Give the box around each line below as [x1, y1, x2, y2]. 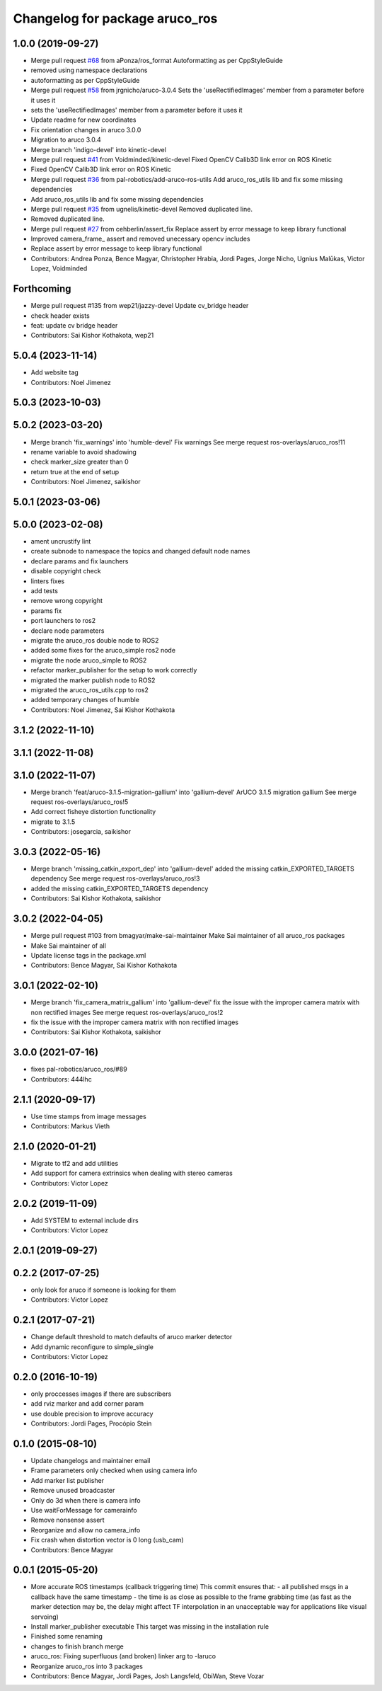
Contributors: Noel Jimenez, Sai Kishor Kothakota [30, 705, 175, 714]
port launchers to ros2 [30, 617, 95, 625]
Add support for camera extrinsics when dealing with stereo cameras [30, 1169, 233, 1178]
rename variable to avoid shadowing [30, 447, 137, 456]
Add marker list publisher [30, 1476, 105, 1484]
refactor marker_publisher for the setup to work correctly [30, 666, 197, 675]
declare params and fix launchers [30, 556, 129, 566]
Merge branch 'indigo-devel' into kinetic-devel [30, 145, 166, 154]
